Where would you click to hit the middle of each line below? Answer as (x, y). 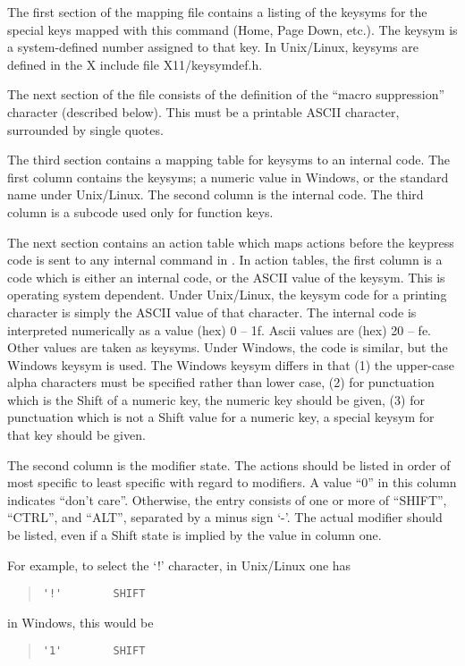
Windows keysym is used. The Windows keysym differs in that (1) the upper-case (231, 364)
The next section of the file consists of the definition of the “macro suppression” (226, 94)
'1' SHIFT (94, 651)
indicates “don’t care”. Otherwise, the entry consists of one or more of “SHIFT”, (227, 499)
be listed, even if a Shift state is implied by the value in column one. (194, 535)
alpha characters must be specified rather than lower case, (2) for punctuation (221, 382)
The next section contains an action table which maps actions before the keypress (231, 242)
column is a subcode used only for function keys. (140, 211)
